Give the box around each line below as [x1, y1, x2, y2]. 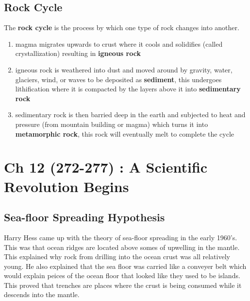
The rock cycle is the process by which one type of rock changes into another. [4, 22, 239, 33]
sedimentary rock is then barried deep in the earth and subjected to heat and [15, 109, 246, 120]
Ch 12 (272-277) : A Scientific [4, 157, 208, 177]
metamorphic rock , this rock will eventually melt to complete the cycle [15, 128, 234, 139]
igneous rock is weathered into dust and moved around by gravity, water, [15, 64, 233, 74]
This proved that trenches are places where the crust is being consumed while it [4, 280, 242, 290]
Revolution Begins [4, 176, 129, 196]
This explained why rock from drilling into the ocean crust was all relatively [4, 251, 230, 262]
